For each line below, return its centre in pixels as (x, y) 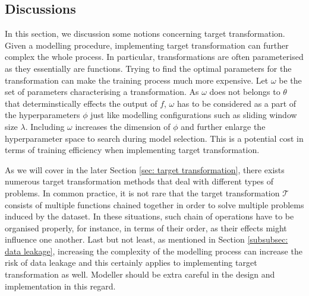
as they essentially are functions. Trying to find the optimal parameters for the (148, 68)
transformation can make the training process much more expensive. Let (137, 80)
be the (290, 80)
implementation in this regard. (60, 286)
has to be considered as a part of (237, 103)
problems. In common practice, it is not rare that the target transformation (142, 192)
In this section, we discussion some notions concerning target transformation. (145, 34)
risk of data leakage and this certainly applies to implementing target (131, 262)
